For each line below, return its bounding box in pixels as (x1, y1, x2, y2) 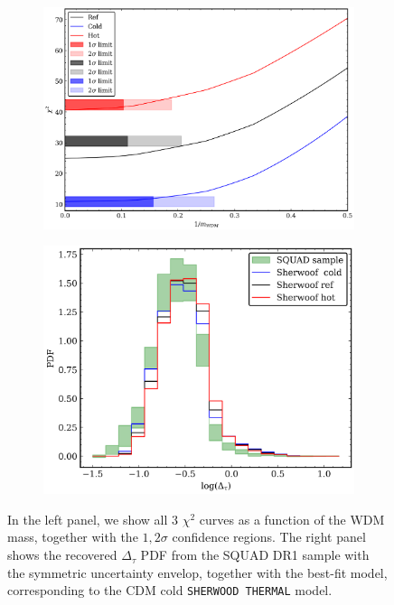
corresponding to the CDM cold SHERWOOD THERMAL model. (7, 581, 333, 600)
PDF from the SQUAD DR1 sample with (140, 545, 370, 564)
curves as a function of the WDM (199, 509, 385, 528)
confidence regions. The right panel (172, 527, 366, 546)
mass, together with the (7, 527, 138, 546)
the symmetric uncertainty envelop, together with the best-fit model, (7, 563, 388, 582)
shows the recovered (7, 545, 117, 564)
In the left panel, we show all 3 (7, 509, 179, 528)
